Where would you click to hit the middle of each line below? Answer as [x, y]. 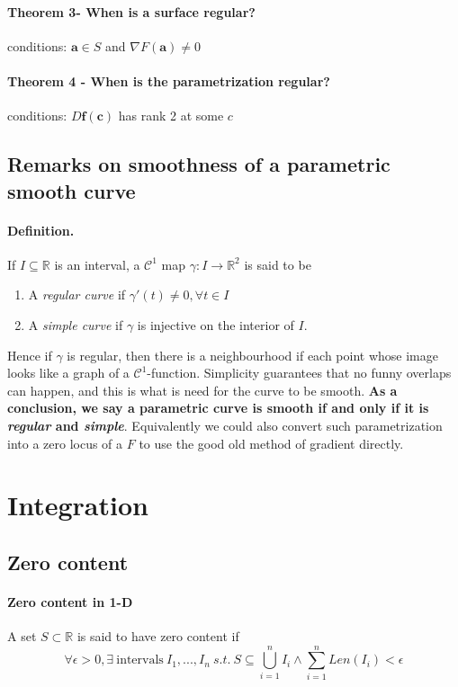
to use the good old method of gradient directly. [271, 443]
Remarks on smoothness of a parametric [199, 164]
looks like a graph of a [68, 373]
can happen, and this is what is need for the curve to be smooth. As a [202, 390]
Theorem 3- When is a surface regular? [131, 11]
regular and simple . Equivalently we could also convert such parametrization [225, 425]
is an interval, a [97, 264]
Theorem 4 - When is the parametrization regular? [169, 80]
